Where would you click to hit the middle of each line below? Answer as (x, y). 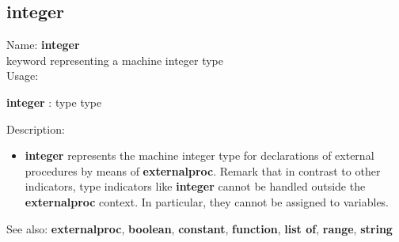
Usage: (23, 76)
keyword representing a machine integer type (115, 60)
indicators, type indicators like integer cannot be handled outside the (195, 186)
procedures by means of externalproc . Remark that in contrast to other (203, 170)
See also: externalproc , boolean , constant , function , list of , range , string (199, 228)
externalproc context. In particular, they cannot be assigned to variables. (207, 201)
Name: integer (43, 45)
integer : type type (54, 102)
